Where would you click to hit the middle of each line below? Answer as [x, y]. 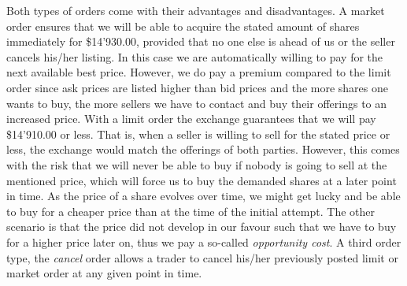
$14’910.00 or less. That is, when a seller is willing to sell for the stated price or [198, 134]
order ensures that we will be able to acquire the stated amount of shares [183, 26]
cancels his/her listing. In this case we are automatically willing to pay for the [195, 56]
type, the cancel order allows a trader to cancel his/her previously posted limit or [202, 257]
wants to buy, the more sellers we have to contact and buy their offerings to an [197, 103]
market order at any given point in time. [104, 273]
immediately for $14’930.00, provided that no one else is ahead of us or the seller [201, 41]
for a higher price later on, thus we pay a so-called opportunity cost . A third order [204, 241]
